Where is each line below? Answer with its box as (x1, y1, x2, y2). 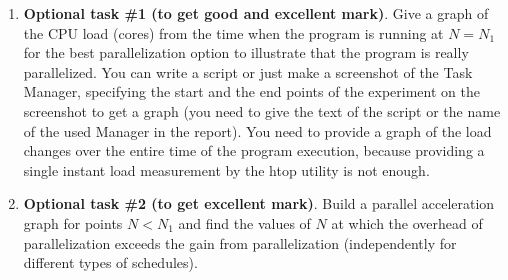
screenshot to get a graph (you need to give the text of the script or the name (23, 100, 501, 121)
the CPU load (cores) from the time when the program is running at (23, 22, 444, 43)
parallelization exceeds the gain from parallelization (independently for (23, 232, 457, 253)
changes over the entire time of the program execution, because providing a (23, 140, 485, 161)
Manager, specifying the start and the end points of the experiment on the (23, 81, 480, 102)
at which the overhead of (331, 212, 483, 233)
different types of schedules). (23, 252, 198, 273)
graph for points (23, 212, 123, 233)
